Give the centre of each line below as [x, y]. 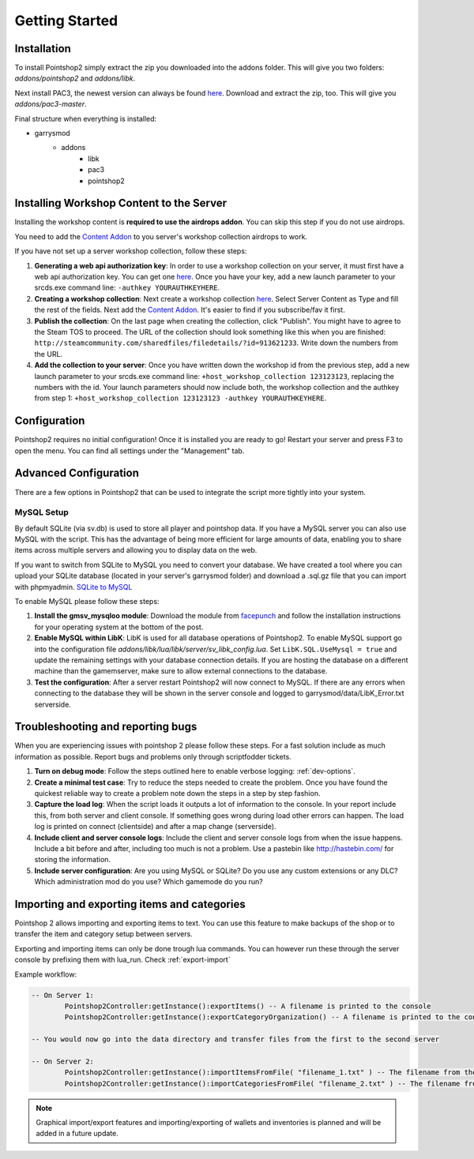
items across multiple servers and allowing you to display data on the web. [136, 550]
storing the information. [72, 860]
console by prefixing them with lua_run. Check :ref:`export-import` [122, 960]
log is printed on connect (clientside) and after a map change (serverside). [155, 827]
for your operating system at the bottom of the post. [119, 627]
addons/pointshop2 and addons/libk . [75, 78]
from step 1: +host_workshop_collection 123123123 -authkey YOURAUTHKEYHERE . [181, 398]
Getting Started [66, 21]
